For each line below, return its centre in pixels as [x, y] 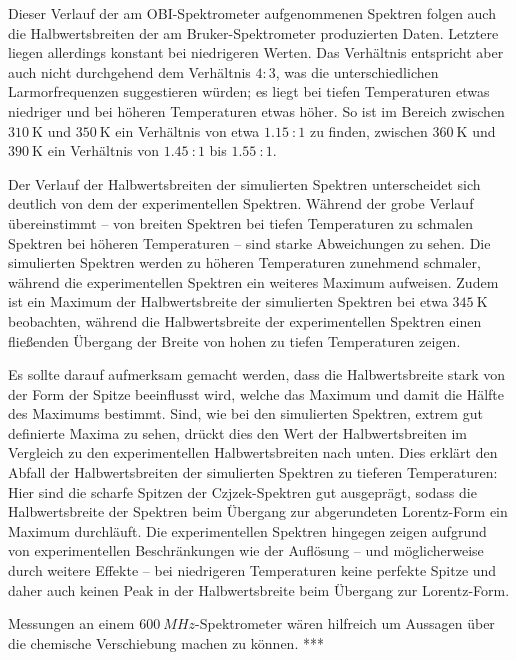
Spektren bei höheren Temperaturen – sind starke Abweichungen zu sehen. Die [249, 242]
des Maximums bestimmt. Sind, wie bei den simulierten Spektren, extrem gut [245, 413]
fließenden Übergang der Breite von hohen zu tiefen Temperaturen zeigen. [234, 340]
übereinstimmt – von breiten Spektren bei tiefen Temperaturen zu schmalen [241, 222]
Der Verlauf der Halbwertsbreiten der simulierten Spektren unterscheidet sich [244, 183]
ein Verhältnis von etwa [187, 130]
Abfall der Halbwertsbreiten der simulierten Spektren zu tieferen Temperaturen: [253, 472]
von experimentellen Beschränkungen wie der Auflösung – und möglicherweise [246, 550]
